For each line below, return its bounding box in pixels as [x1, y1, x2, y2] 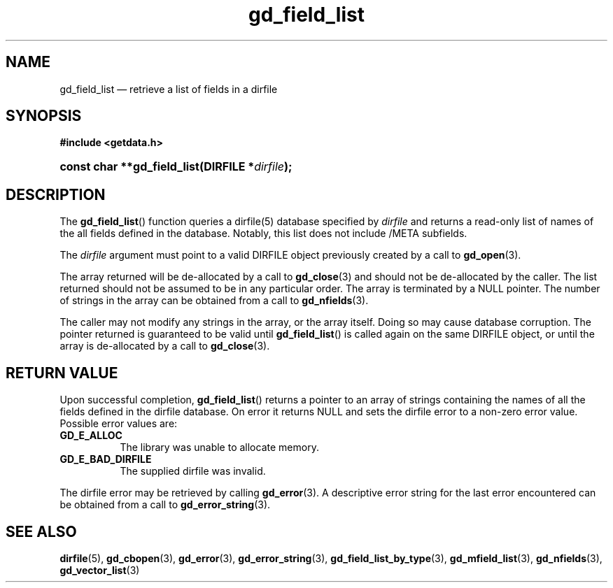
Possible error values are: [59, 417, 178, 430]
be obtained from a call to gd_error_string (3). [59, 499, 271, 511]
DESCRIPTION [6, 185, 106, 203]
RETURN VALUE [6, 364, 118, 382]
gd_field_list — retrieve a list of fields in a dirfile [59, 83, 278, 95]
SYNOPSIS [6, 107, 82, 125]
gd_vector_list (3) [59, 564, 140, 576]
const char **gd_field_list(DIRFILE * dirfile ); [59, 159, 293, 174]
